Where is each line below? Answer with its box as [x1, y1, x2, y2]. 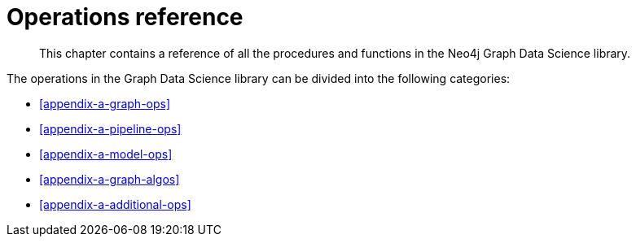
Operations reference [7, 3, 243, 31]
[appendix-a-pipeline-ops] [39, 121, 182, 136]
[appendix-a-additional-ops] [39, 197, 191, 211]
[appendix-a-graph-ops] [39, 96, 171, 111]
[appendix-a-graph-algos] [39, 171, 180, 186]
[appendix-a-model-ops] [39, 146, 173, 161]
